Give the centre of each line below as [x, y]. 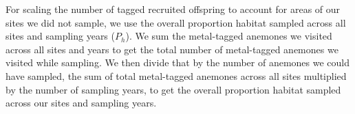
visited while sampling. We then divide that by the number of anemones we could [177, 62]
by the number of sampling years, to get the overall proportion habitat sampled [173, 89]
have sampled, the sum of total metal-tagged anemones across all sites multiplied [176, 75]
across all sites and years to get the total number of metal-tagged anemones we [172, 49]
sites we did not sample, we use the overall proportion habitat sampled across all [176, 22]
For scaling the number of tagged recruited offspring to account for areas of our [173, 9]
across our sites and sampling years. [81, 103]
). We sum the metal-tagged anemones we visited [229, 36]
